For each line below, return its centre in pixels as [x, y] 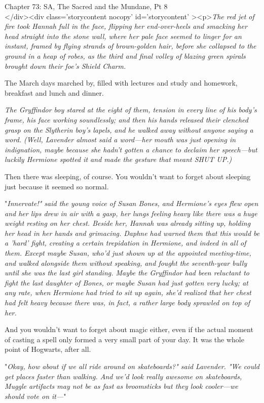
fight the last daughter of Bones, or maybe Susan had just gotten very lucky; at [126, 282]
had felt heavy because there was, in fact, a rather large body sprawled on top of [127, 303]
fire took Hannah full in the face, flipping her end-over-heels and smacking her [126, 26]
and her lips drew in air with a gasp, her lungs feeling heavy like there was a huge [131, 213]
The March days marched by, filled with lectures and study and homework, [121, 83]
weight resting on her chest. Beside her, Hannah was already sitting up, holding [128, 223]
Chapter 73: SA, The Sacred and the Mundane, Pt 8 [86, 6]
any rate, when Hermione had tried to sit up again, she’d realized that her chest [128, 292]
